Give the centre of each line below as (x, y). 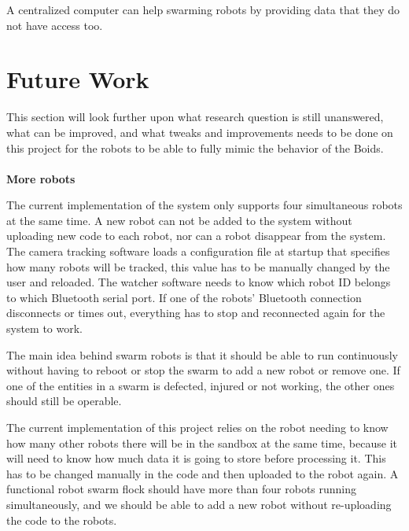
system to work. (45, 328)
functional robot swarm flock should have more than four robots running (182, 489)
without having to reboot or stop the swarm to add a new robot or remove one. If (203, 370)
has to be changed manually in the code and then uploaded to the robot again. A (203, 473)
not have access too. (55, 25)
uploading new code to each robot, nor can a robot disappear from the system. (196, 236)
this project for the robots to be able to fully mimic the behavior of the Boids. (195, 147)
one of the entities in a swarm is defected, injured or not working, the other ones (201, 385)
